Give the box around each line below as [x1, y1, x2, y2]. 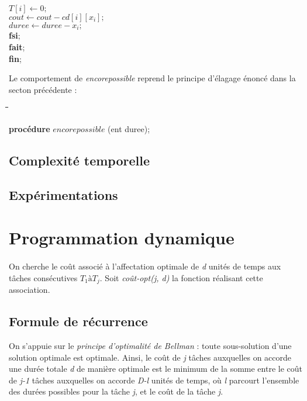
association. [9, 284, 50, 296]
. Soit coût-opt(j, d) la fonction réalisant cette [99, 271, 263, 284]
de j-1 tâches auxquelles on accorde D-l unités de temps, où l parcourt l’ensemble [9, 374, 299, 386]
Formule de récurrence [9, 312, 148, 330]
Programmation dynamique [9, 226, 234, 250]
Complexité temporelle [9, 151, 150, 169]
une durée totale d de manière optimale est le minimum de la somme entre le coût [9, 362, 303, 375]
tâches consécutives [9, 271, 78, 284]
